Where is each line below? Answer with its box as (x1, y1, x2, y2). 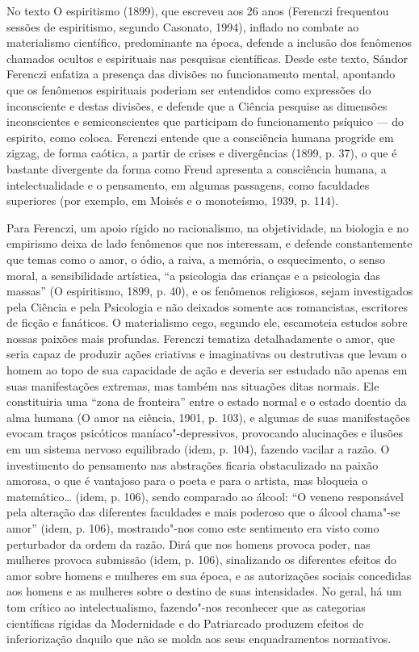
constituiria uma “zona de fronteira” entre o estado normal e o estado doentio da (6, 393, 407, 410)
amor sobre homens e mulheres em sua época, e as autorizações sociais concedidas (6, 566, 412, 583)
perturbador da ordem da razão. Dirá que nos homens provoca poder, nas (6, 535, 371, 552)
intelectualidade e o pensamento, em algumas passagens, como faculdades (6, 176, 370, 193)
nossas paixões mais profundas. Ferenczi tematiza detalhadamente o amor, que (6, 329, 396, 346)
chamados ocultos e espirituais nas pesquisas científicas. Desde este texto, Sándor (6, 49, 408, 66)
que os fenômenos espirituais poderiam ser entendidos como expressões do (6, 81, 371, 98)
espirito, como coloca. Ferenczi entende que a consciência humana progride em (6, 128, 394, 145)
